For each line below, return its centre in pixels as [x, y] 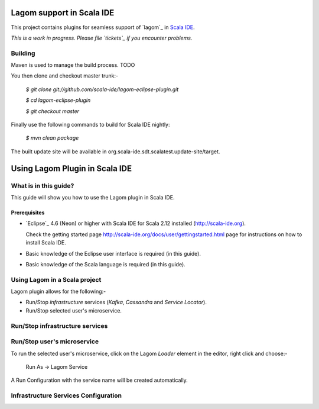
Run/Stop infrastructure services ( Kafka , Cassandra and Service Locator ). [116, 302]
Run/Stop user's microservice [55, 342]
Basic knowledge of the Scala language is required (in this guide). [105, 264]
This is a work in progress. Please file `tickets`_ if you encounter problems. [102, 38]
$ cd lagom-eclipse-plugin [58, 100]
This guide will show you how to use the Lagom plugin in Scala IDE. [93, 197]
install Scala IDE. [46, 243]
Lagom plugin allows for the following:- [58, 292]
